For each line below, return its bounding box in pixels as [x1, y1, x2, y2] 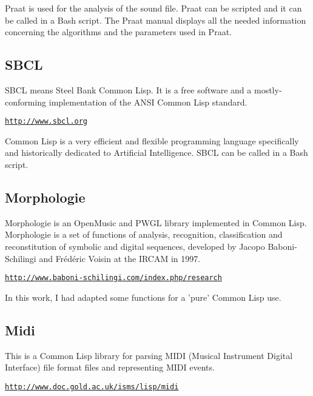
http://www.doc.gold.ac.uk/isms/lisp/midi [5, 382, 179, 391]
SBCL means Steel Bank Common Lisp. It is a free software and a [5, 83, 252, 96]
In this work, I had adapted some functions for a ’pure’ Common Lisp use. [5, 290, 281, 303]
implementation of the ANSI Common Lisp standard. [49, 95, 247, 108]
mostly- [254, 83, 282, 96]
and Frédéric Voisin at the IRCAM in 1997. [39, 252, 201, 264]
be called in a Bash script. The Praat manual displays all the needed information [5, 13, 306, 26]
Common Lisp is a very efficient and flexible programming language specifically [5, 134, 299, 147]
